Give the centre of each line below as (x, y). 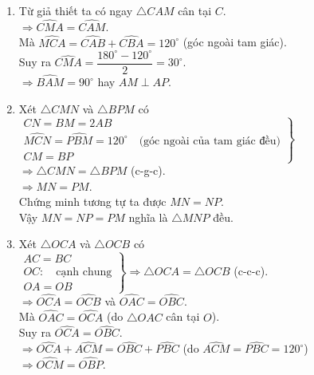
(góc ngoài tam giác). (235, 42)
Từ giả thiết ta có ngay (76, 10)
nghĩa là (148, 217)
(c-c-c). (251, 271)
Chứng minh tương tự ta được (92, 201)
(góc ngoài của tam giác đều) (210, 141)
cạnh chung (84, 272)
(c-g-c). (148, 170)
